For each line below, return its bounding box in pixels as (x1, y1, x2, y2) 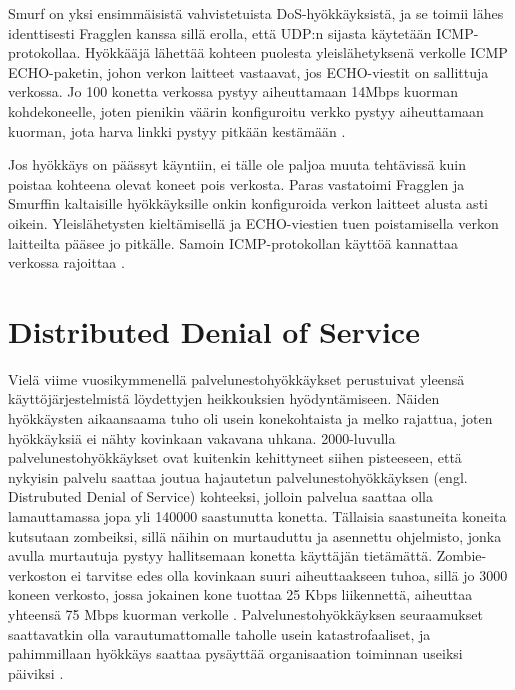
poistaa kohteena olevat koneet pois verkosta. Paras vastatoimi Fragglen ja (8, 173, 465, 194)
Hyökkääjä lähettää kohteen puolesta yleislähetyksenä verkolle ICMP (85, 42, 508, 63)
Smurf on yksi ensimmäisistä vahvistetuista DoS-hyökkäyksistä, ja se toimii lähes (8, 3, 504, 23)
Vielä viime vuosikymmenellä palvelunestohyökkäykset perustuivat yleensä (8, 368, 465, 389)
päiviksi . (8, 662, 64, 683)
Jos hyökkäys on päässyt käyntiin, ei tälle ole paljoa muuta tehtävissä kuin (8, 154, 466, 175)
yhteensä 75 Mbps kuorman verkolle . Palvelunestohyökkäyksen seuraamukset (8, 603, 483, 624)
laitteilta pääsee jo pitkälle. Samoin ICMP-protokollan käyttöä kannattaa (8, 232, 458, 253)
